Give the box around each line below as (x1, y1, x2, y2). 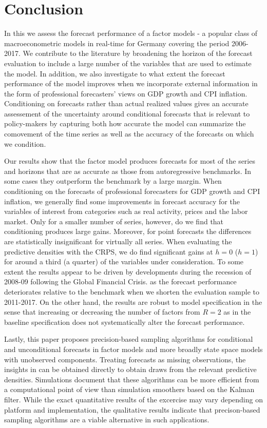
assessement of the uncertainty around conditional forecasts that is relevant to (4, 108, 250, 119)
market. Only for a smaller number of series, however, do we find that (4, 216, 224, 226)
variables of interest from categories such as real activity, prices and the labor (4, 206, 248, 217)
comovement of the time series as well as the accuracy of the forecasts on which (4, 128, 254, 139)
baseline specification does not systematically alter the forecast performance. (4, 316, 245, 327)
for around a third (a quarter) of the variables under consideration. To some (4, 256, 244, 267)
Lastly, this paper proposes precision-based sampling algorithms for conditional (4, 334, 253, 344)
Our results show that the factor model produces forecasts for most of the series (4, 155, 255, 166)
